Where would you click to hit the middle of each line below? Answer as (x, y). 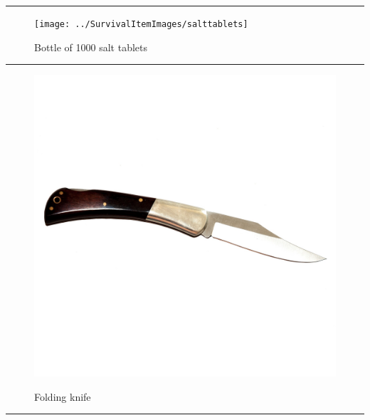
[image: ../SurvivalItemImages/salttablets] (141, 24)
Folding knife (63, 396)
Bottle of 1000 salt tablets (91, 47)
